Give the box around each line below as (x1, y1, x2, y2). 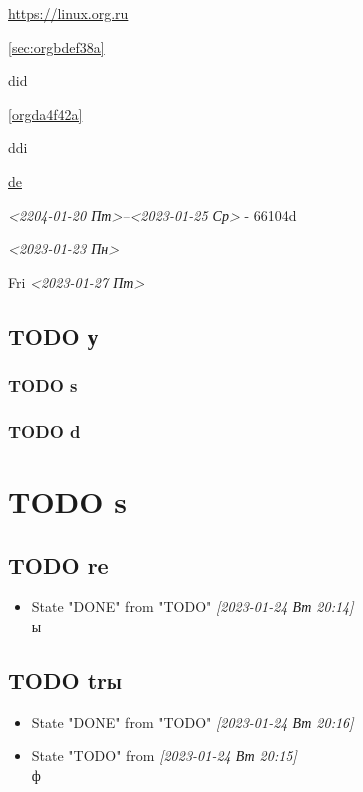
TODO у (8, 320, 99, 351)
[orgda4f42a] (8, 103, 83, 124)
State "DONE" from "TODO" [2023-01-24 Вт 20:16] (31, 711, 354, 732)
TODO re (8, 549, 109, 580)
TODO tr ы (8, 664, 122, 695)
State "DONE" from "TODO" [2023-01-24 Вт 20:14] (31, 596, 354, 617)
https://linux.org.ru (8, 3, 129, 23)
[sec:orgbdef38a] (8, 36, 105, 57)
